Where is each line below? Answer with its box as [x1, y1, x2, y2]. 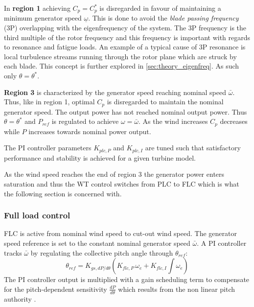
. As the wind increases [139, 116, 208, 126]
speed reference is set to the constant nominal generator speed [4, 237, 190, 248]
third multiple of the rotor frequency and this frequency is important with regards [4, 32, 251, 42]
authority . [4, 293, 36, 304]
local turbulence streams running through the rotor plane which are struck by [4, 51, 237, 61]
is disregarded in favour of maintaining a [99, 3, 221, 13]
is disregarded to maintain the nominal [107, 96, 224, 107]
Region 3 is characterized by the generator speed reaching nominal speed [4, 87, 227, 97]
